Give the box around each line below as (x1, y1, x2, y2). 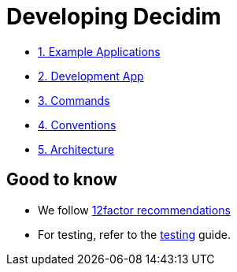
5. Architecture (38, 142, 114, 156)
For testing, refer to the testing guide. (38, 227, 231, 241)
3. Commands (38, 93, 110, 107)
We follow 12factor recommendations (38, 203, 231, 217)
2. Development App (38, 69, 144, 83)
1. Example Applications (38, 44, 161, 58)
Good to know (6, 170, 117, 190)
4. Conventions (38, 117, 117, 132)
